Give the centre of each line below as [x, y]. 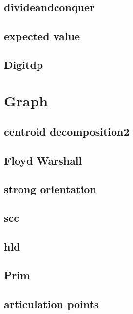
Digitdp [24, 64]
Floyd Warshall [43, 160]
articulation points [51, 304]
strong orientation [50, 189]
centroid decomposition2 [67, 132]
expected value [42, 36]
